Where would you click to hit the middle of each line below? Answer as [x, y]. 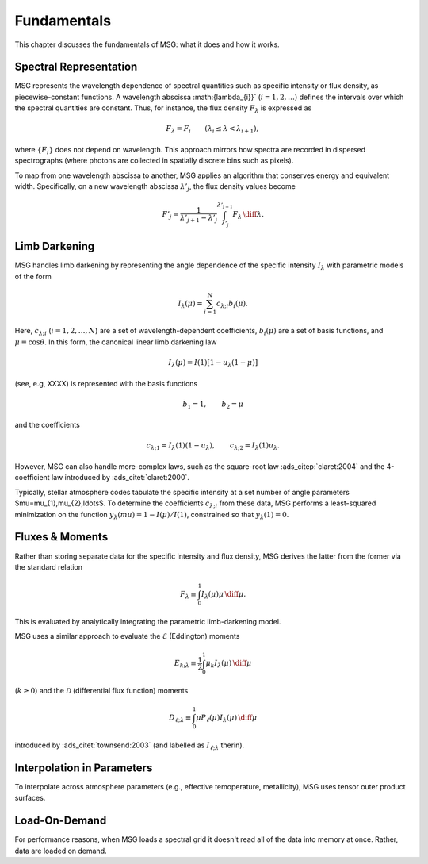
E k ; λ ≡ [186, 664]
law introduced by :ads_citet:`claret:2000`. [121, 478]
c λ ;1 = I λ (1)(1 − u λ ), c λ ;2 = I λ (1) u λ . [213, 447]
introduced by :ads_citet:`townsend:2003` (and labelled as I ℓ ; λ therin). [130, 746]
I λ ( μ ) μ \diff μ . [224, 595]
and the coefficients [48, 425]
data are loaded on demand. [61, 851]
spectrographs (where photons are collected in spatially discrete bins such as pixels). [154, 161]
